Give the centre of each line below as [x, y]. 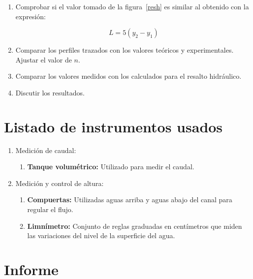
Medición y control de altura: [60, 183]
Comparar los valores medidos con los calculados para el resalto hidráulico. [128, 76]
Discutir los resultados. [50, 92]
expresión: [31, 16]
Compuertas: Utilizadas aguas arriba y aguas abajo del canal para [130, 200]
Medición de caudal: [46, 150]
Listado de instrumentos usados [113, 126]
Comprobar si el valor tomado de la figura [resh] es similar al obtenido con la [132, 6]
